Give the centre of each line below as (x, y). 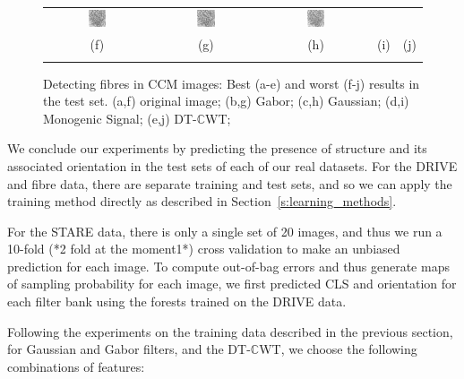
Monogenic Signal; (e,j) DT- (120, 118)
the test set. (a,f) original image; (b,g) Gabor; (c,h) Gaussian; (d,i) (226, 101)
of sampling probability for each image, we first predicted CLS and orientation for (232, 284)
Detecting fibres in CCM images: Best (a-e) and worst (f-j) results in (232, 83)
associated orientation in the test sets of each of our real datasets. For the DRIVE (232, 165)
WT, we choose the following (338, 349)
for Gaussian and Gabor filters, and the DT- (129, 349)
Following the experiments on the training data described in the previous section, (230, 331)
